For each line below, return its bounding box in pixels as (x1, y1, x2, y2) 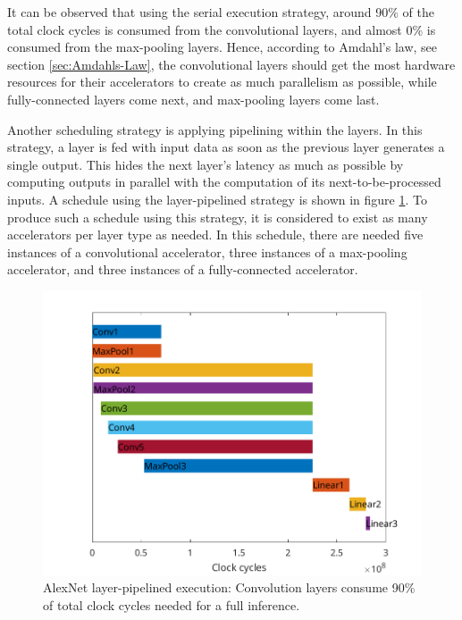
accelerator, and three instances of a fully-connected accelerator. (7, 260, 358, 279)
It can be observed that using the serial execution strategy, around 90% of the (7, 3, 435, 21)
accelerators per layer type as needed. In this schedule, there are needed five (7, 225, 424, 244)
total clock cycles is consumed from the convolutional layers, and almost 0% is (7, 20, 436, 38)
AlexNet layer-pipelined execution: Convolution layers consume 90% (43, 578, 416, 597)
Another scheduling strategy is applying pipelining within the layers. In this (7, 120, 423, 138)
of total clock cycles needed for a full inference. (43, 595, 300, 614)
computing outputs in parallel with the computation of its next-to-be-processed (7, 172, 441, 191)
